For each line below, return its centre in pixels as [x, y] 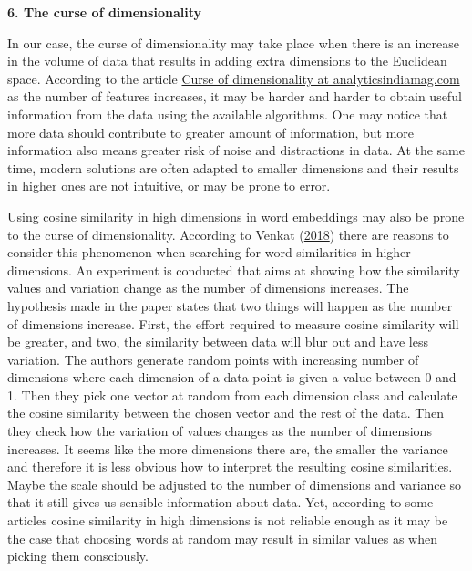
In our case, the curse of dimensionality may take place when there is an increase [233, 42]
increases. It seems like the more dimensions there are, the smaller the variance [228, 448]
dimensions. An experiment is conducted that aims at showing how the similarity [234, 270]
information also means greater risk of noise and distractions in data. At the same [236, 150]
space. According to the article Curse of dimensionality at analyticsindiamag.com [234, 78]
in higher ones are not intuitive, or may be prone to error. [169, 186]
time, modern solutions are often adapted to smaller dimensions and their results [233, 167]
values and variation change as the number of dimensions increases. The [208, 288]
